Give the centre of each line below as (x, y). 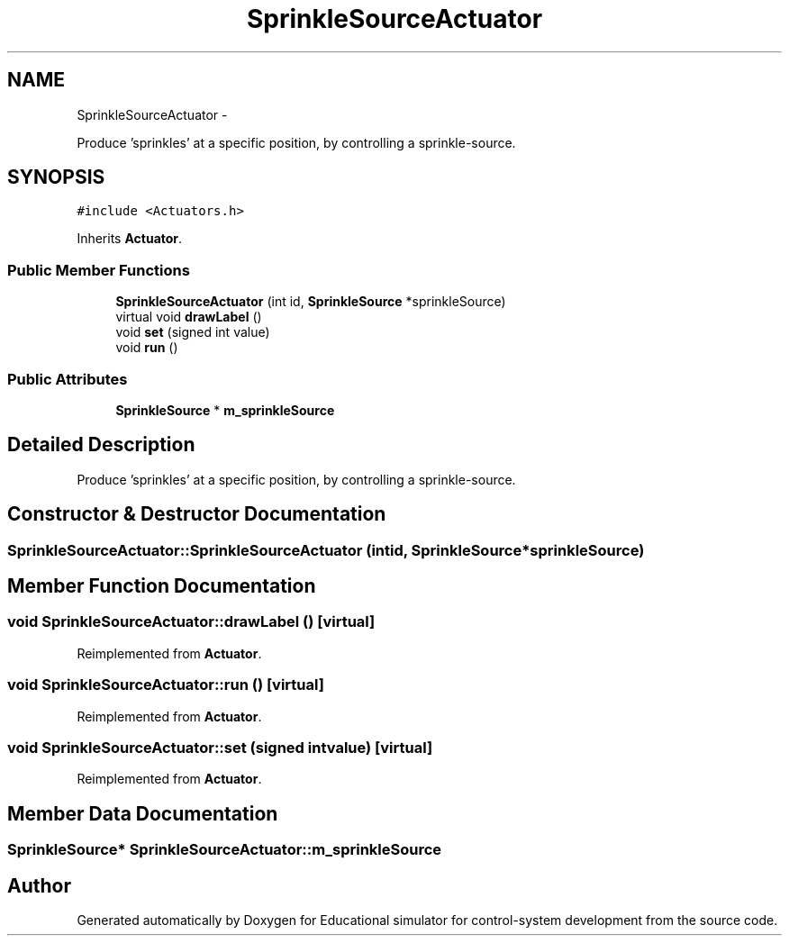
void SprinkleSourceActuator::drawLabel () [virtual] (191, 622)
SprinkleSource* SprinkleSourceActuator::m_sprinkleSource (225, 850)
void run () (147, 348)
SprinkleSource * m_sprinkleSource (225, 410)
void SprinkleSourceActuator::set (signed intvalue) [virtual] (220, 747)
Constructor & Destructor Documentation (197, 514)
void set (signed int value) (193, 332)
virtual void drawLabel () (189, 317)
